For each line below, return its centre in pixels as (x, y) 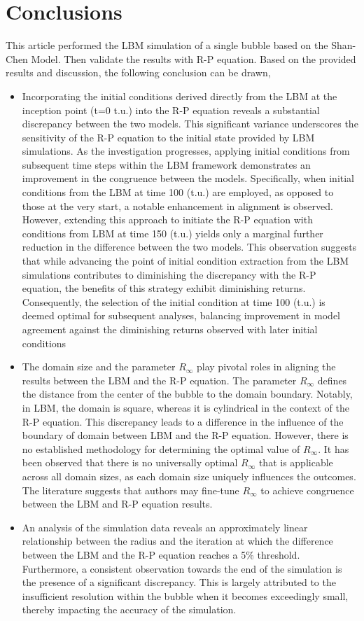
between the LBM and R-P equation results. (117, 504)
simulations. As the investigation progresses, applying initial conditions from (186, 151)
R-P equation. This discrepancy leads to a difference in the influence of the (183, 421)
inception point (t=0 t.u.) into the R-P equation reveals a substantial (171, 110)
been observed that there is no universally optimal (130, 462)
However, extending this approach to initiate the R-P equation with (167, 219)
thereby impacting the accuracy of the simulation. (129, 609)
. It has (334, 448)
